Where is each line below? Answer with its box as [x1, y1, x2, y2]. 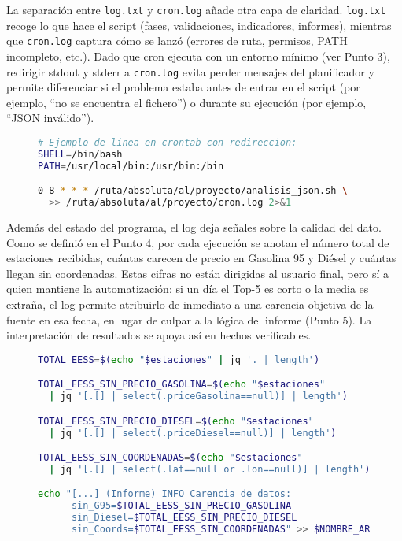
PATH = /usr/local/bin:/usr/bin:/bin [38, 160, 224, 172]
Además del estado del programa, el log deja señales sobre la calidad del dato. [6, 218, 382, 235]
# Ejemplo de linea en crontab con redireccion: [38, 136, 297, 148]
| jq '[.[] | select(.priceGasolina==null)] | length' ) [49, 391, 348, 402]
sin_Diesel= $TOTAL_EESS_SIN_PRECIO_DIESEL [71, 512, 297, 524]
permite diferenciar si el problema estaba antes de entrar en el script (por [6, 79, 360, 95]
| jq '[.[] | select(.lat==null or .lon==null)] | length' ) [49, 463, 371, 475]
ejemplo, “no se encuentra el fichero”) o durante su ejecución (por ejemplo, [6, 94, 367, 110]
